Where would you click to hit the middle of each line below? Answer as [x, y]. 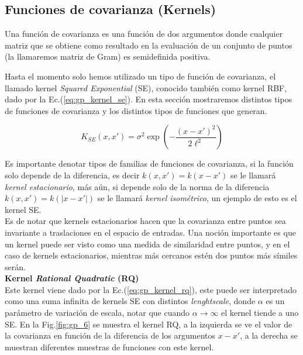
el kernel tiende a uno [260, 313]
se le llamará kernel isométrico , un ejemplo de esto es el [197, 198]
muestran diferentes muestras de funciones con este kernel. [109, 347]
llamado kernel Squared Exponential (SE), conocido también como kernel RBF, [146, 87]
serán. [15, 266]
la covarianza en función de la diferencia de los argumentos [110, 335]
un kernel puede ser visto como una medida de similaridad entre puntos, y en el [147, 244]
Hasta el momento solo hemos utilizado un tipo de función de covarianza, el [140, 76]
